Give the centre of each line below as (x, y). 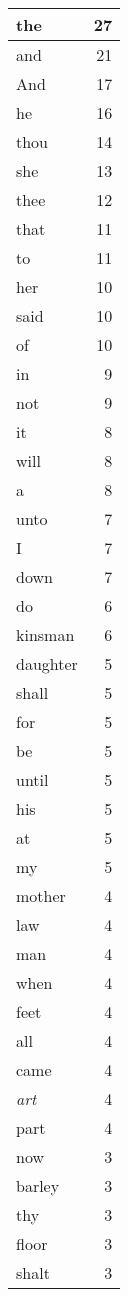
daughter (47, 663)
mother (41, 895)
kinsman (45, 634)
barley (38, 1185)
